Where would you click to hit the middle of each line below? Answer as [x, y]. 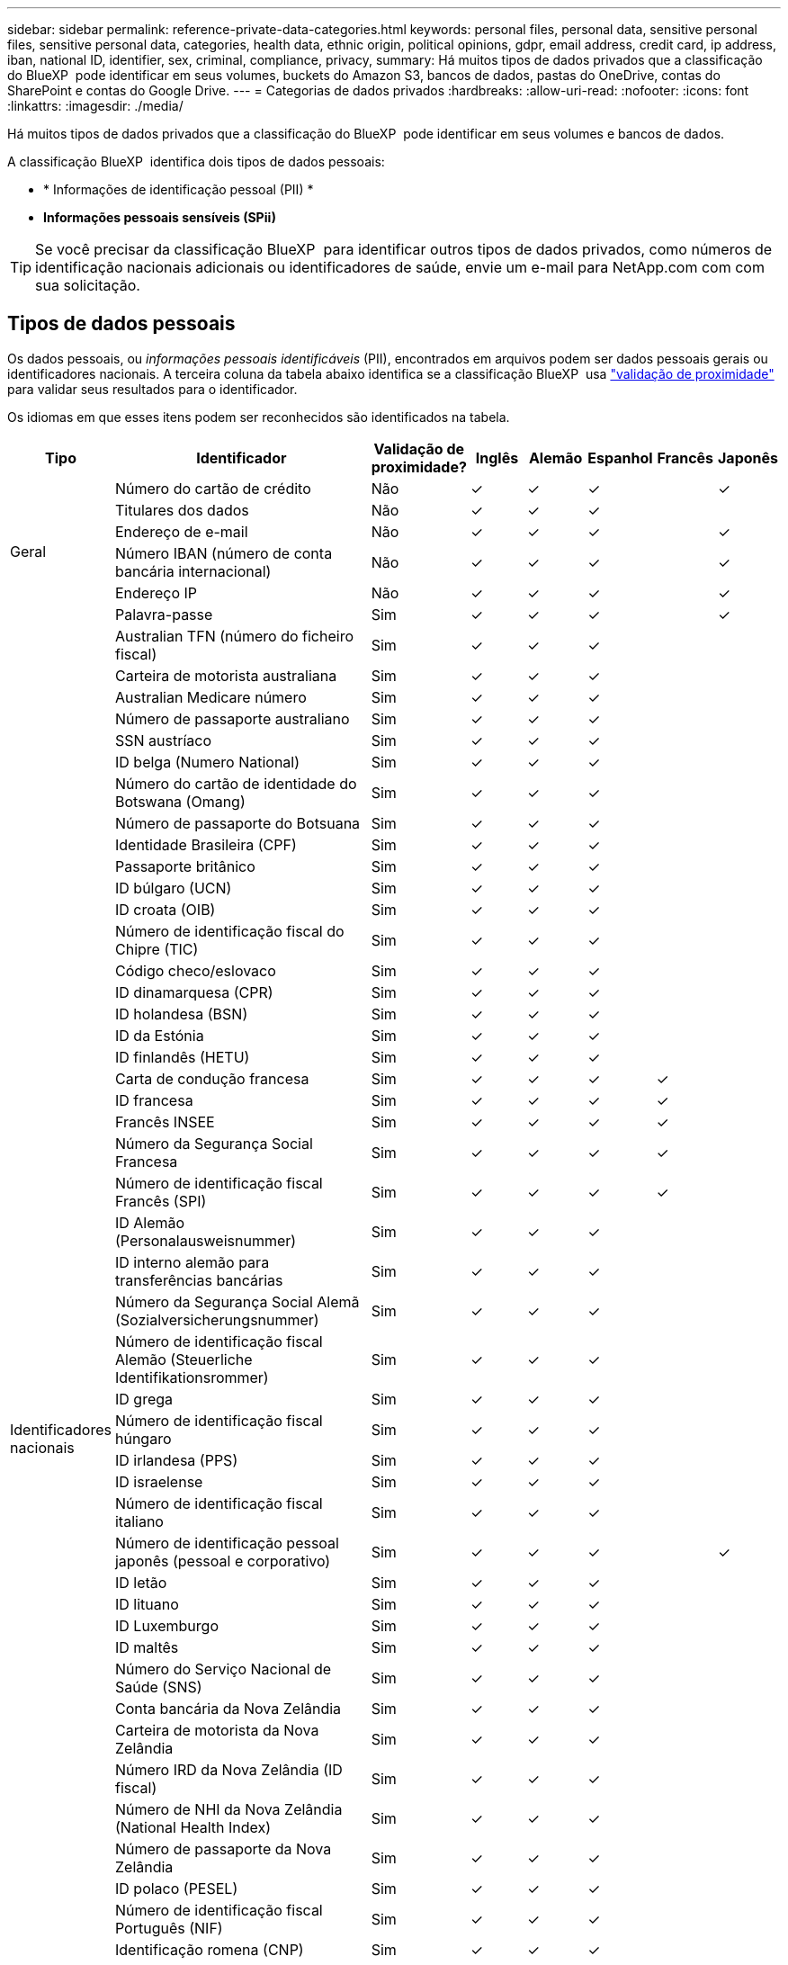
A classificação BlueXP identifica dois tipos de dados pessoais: [196, 162]
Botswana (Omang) [180, 801]
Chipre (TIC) [157, 949]
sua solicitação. [88, 285]
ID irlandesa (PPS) [176, 1460]
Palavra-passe [164, 614]
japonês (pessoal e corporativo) [223, 1561]
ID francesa [154, 1100]
